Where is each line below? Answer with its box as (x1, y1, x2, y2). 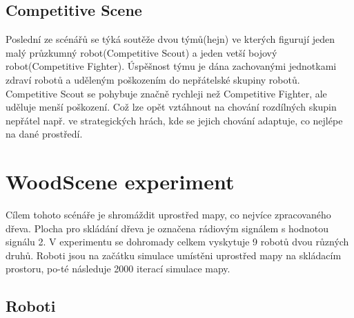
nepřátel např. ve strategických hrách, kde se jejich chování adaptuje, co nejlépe (6, 113, 343, 127)
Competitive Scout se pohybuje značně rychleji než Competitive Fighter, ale (6, 86, 327, 100)
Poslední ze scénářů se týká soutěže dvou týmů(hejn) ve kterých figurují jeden (6, 32, 335, 46)
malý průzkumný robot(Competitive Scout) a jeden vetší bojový (6, 45, 277, 59)
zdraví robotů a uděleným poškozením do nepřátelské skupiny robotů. (6, 72, 300, 86)
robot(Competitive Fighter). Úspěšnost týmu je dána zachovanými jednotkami (6, 59, 337, 73)
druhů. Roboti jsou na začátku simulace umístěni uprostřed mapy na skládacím (6, 247, 342, 262)
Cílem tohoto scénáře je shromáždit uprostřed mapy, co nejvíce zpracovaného (6, 207, 331, 222)
